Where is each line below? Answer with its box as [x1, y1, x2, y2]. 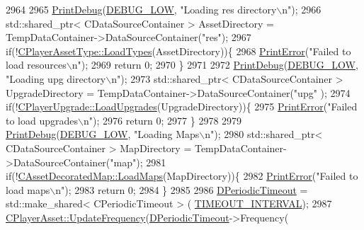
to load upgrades [6, 113, 79, 127]
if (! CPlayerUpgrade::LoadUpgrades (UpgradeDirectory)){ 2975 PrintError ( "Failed [6, 99, 358, 114]
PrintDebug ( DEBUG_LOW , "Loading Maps [6, 127, 200, 142]
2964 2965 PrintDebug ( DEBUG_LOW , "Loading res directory [6, 2, 277, 16]
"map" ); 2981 [110, 154, 166, 169]
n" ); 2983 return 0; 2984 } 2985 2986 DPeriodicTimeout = [55, 182, 308, 197]
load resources [6, 57, 67, 72]
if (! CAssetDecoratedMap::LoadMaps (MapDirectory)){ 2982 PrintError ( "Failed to [6, 168, 358, 183]
